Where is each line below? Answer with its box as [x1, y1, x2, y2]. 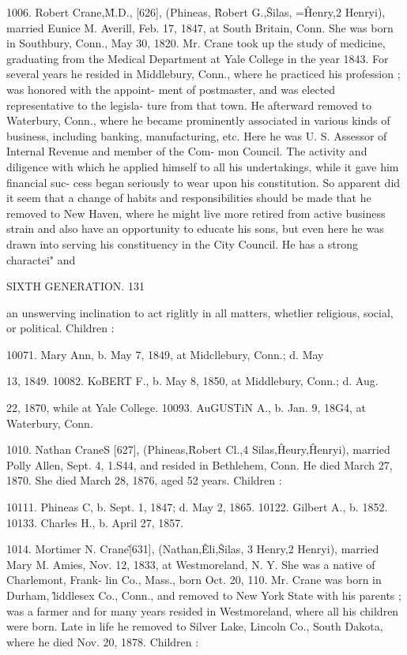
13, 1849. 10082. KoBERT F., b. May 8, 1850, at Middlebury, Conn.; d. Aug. [6, 372, 379, 389]
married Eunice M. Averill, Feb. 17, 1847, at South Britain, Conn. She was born [6, 19, 394, 36]
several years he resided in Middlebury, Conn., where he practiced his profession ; [6, 65, 401, 82]
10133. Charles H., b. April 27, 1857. [6, 514, 184, 530]
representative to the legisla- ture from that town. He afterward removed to [6, 96, 371, 113]
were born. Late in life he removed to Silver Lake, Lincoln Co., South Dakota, [6, 618, 383, 634]
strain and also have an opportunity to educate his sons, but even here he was [6, 220, 384, 237]
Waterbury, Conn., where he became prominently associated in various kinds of [6, 112, 390, 129]
